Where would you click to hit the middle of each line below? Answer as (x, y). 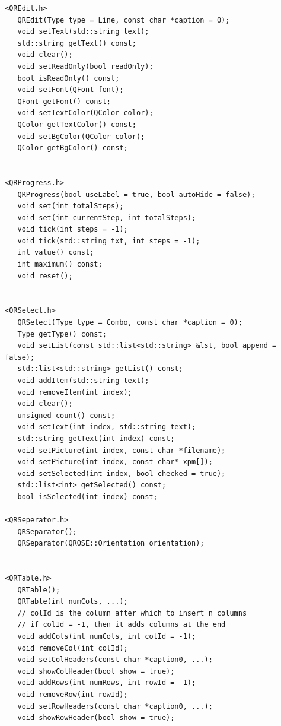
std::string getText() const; (77, 43)
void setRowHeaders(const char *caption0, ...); (115, 706)
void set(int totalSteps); (71, 206)
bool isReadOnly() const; (68, 78)
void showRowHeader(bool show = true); (96, 718)
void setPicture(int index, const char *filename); (122, 450)
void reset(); (45, 276)
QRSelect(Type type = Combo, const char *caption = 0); (130, 323)
